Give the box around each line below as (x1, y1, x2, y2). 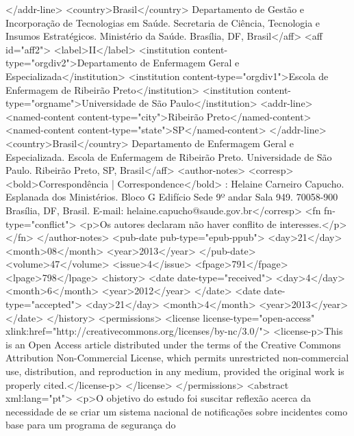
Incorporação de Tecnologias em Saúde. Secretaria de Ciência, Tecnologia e (5, 15, 320, 29)
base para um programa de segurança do (5, 418, 176, 432)
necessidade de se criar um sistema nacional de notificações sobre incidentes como (5, 404, 348, 418)
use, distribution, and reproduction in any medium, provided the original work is (5, 364, 344, 379)
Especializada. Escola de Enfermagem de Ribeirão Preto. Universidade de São (5, 149, 332, 164)
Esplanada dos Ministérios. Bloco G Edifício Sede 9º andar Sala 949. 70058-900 (5, 190, 338, 204)
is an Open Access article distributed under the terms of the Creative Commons (5, 337, 341, 351)
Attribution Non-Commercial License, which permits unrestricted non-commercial (5, 350, 349, 365)
